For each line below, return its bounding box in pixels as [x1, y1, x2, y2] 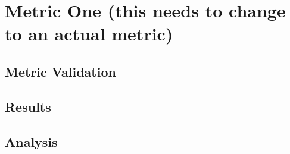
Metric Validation [5, 62, 116, 80]
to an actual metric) [5, 21, 173, 46]
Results [5, 97, 51, 115]
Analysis [5, 132, 58, 150]
